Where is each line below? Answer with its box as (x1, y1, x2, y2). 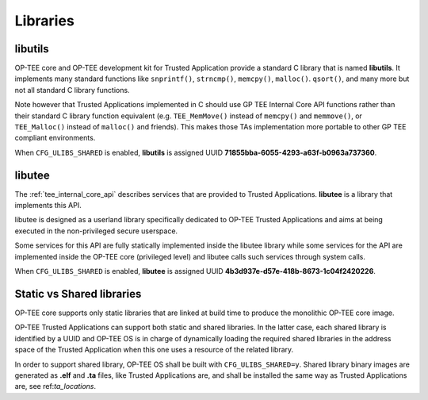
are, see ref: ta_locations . (14, 382, 97, 391)
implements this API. (14, 201, 82, 210)
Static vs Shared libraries (14, 287, 142, 301)
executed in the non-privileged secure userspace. (14, 226, 178, 236)
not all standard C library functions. (14, 85, 130, 94)
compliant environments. (14, 133, 96, 143)
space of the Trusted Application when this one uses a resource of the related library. (14, 345, 294, 355)
